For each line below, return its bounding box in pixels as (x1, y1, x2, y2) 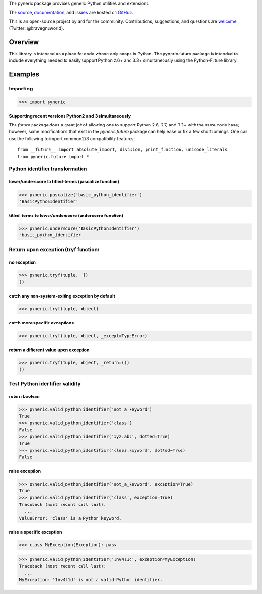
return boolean (9, 394, 40, 399)
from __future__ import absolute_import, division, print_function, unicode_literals (17, 147, 228, 153)
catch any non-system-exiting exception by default (9, 293, 115, 299)
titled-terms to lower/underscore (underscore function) (9, 213, 124, 218)
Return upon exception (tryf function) (9, 246, 99, 252)
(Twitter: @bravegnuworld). (9, 25, 64, 31)
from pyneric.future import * (17, 154, 90, 159)
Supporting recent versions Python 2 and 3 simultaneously (9, 113, 131, 119)
